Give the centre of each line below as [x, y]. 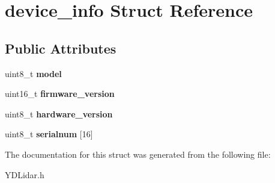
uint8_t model [33, 73]
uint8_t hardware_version [59, 113]
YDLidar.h [25, 174]
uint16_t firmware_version [60, 94]
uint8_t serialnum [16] [49, 134]
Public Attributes [61, 48]
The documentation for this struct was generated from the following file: [138, 154]
